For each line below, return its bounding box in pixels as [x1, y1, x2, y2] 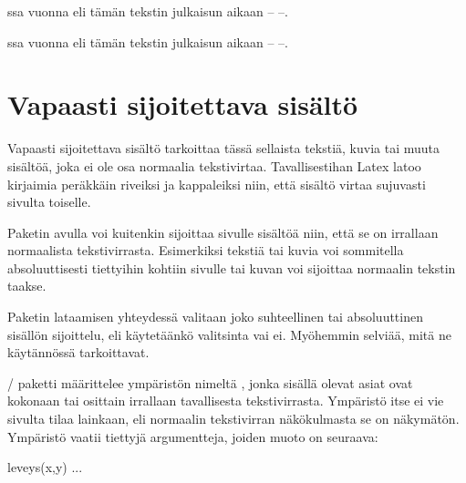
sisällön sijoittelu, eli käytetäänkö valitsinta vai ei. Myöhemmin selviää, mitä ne [7, 324, 451, 344]
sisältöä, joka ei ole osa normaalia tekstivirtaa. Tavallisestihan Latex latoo [7, 156, 421, 175]
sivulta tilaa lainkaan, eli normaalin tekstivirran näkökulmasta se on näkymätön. [7, 409, 460, 428]
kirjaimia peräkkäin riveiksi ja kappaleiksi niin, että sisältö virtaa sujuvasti [7, 174, 426, 193]
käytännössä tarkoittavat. [7, 343, 150, 362]
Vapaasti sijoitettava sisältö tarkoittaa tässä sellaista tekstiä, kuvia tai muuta [7, 139, 440, 158]
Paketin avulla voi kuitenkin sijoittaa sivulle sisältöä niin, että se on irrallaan [7, 222, 439, 241]
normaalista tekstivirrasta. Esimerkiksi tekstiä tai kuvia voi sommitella [7, 241, 404, 260]
